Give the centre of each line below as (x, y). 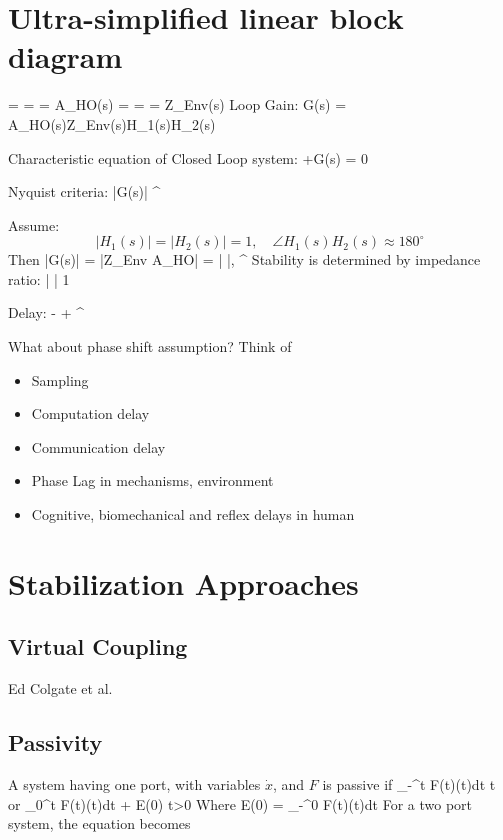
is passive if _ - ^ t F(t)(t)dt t (409, 784)
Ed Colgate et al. (60, 688)
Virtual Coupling (98, 646)
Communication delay (98, 446)
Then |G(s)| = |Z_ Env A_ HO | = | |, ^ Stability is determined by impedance (244, 259)
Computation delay (90, 413)
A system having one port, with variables (134, 784)
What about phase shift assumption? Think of (150, 346)
